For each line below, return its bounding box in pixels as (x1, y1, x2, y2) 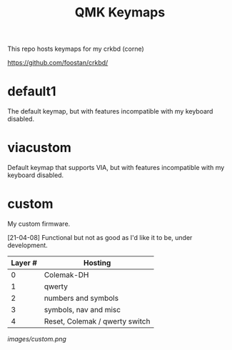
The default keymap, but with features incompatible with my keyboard (7, 107, 213, 116)
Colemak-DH (44, 270, 89, 279)
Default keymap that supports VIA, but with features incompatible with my (7, 164, 225, 172)
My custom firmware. (7, 219, 71, 228)
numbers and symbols (44, 294, 119, 303)
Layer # (11, 258, 38, 268)
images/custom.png (7, 335, 66, 343)
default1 (7, 84, 56, 100)
